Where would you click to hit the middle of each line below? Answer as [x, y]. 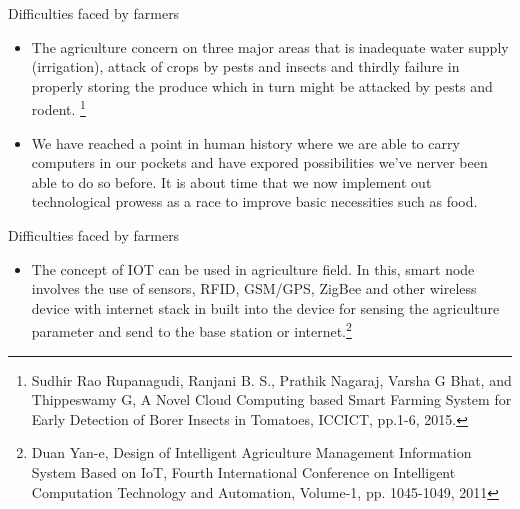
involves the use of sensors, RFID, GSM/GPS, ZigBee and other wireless [254, 288]
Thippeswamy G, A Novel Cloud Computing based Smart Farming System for [271, 399]
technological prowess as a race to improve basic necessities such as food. [254, 201]
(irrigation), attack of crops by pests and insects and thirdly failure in [245, 66]
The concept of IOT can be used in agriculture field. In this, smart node [253, 268]
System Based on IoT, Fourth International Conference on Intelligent [243, 472]
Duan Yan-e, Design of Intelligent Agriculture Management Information [251, 452]
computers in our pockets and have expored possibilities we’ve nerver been [259, 162]
